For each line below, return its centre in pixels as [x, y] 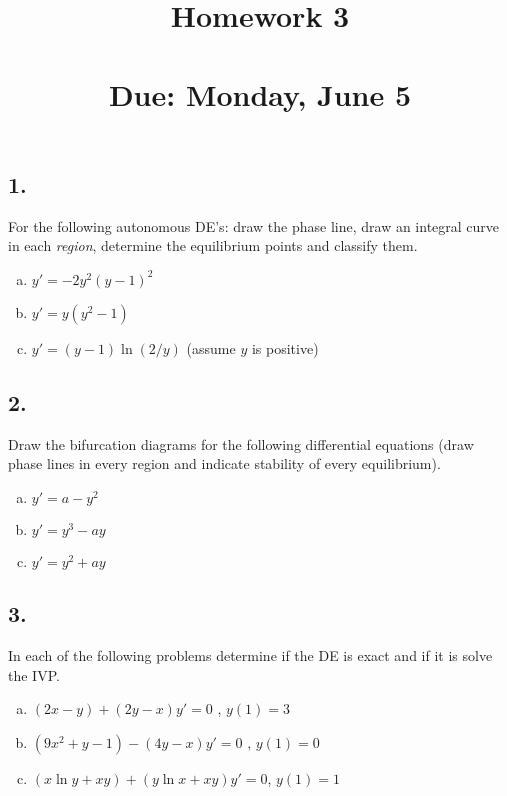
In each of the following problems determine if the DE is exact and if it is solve [250, 654]
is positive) [285, 347]
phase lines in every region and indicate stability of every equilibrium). [224, 463]
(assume [211, 347]
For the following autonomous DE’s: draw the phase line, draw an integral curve [254, 225]
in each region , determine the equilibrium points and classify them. [213, 245]
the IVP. [34, 674]
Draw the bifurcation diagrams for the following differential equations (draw [241, 443]
